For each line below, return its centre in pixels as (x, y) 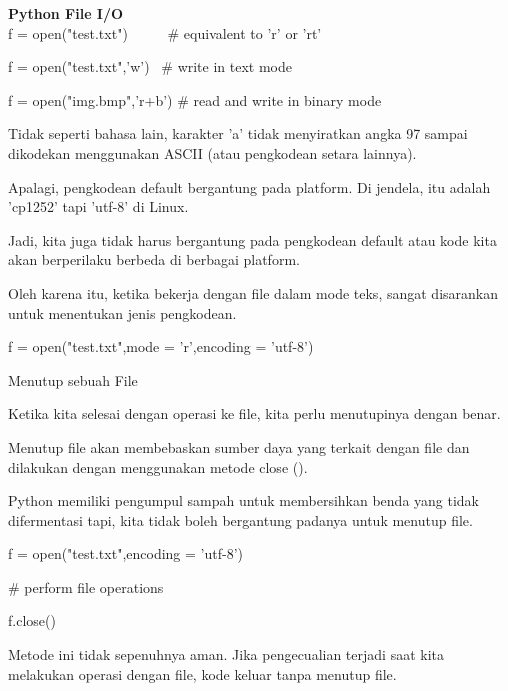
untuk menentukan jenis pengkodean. (122, 312)
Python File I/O (66, 13)
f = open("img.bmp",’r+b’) (90, 99)
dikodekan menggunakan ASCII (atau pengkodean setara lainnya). (212, 152)
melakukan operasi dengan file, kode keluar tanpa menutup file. (202, 673)
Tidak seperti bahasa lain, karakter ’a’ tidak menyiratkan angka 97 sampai (238, 133)
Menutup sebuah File (73, 379)
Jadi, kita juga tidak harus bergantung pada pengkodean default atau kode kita (252, 239)
